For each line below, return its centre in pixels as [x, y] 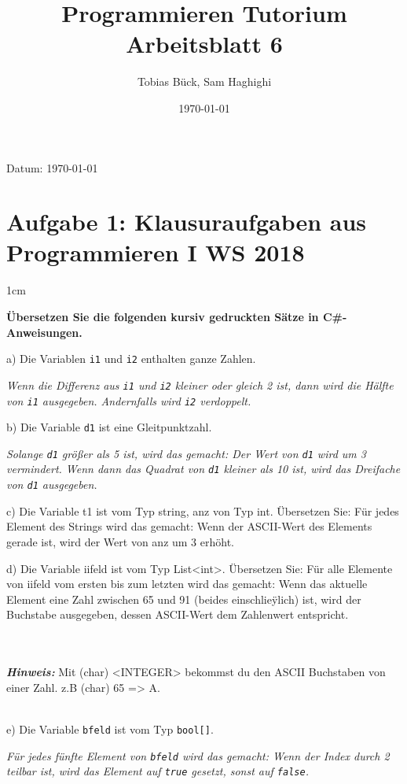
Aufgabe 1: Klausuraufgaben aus [187, 222]
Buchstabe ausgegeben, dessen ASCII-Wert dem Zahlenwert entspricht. [178, 614]
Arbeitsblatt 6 [204, 44]
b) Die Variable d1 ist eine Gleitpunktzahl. [109, 427]
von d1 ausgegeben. [52, 484]
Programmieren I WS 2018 [156, 252]
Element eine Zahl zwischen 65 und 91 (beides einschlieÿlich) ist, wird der [184, 599]
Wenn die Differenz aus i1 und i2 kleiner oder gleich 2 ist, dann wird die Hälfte [200, 385]
